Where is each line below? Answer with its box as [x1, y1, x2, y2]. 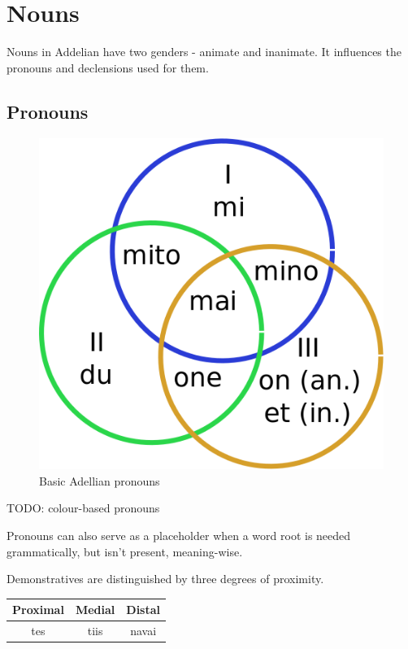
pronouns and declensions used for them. [7, 59, 209, 76]
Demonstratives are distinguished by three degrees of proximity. [7, 570, 324, 587]
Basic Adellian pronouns [39, 472, 160, 489]
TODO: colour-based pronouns [7, 499, 160, 516]
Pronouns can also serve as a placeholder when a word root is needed [7, 527, 351, 544]
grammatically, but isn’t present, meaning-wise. [7, 542, 243, 560]
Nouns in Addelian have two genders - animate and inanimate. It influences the [7, 43, 401, 60]
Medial [75, 601, 115, 618]
